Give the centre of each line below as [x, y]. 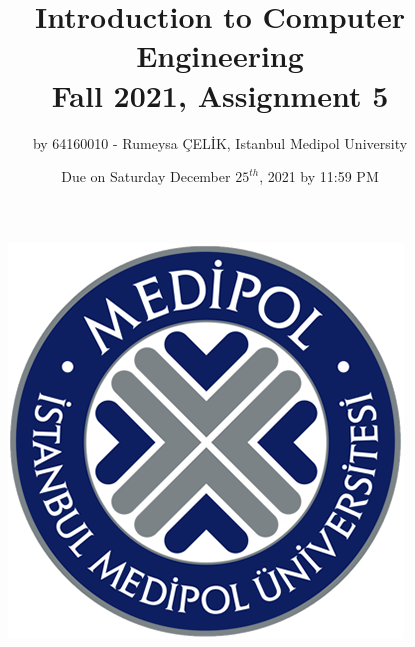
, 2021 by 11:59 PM [319, 176]
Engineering [220, 55]
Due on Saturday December [146, 176]
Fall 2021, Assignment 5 [220, 94]
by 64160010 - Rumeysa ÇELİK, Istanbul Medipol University [220, 142]
